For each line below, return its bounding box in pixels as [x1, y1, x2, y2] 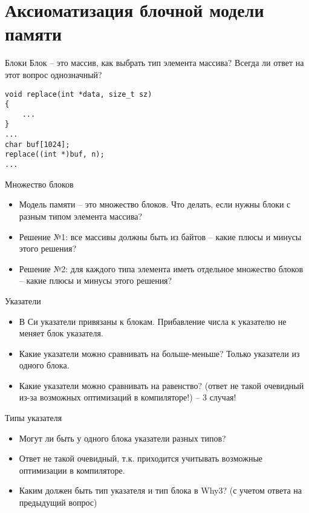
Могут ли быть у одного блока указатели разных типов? [19, 431, 226, 444]
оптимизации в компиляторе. [19, 463, 125, 476]
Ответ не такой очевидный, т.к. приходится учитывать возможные [19, 452, 263, 465]
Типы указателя [5, 411, 62, 424]
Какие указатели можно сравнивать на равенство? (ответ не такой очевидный [19, 379, 304, 391]
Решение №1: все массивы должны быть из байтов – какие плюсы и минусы [19, 230, 302, 243]
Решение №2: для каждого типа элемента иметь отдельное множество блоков [19, 262, 304, 275]
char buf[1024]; [5, 140, 70, 149]
